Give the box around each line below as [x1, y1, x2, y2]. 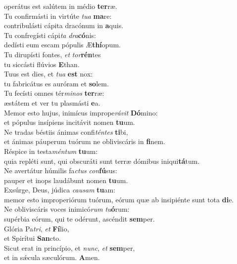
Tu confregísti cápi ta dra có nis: [4, 30, 96, 40]
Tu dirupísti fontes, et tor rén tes [4, 49, 101, 59]
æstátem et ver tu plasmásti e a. [4, 97, 100, 108]
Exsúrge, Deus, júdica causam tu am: [4, 185, 116, 195]
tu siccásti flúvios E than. [4, 59, 80, 69]
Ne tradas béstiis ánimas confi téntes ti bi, [4, 126, 128, 137]
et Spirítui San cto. [4, 233, 61, 243]
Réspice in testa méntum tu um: [4, 146, 98, 156]
